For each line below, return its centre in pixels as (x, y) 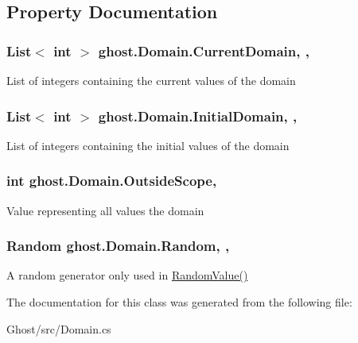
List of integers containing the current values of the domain (151, 80)
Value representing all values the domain (105, 210)
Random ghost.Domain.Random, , (118, 246)
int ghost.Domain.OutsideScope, (112, 181)
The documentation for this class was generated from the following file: (179, 302)
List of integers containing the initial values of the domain (148, 145)
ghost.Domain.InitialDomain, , (198, 116)
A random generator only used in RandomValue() (127, 275)
